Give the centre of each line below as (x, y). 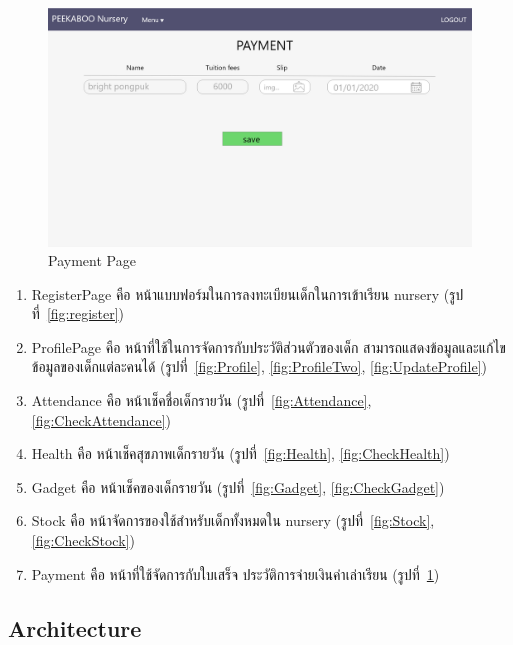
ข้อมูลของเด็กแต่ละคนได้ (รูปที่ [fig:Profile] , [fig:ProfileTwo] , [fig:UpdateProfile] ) (259, 366)
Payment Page (92, 260)
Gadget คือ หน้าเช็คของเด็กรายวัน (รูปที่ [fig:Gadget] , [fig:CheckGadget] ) (238, 486)
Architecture (75, 627)
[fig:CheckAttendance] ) (101, 419)
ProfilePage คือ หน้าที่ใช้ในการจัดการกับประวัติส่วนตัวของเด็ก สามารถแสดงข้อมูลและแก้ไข (268, 346)
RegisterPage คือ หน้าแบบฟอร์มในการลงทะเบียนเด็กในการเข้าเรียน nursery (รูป (247, 293)
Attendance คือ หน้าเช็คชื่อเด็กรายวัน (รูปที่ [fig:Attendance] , (201, 400)
